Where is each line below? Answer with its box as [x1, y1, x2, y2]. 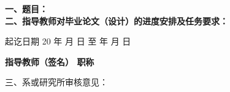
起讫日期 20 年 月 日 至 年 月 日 [5, 35, 131, 48]
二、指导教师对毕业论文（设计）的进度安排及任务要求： [5, 14, 228, 27]
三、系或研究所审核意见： [5, 76, 108, 88]
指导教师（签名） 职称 [5, 55, 94, 68]
